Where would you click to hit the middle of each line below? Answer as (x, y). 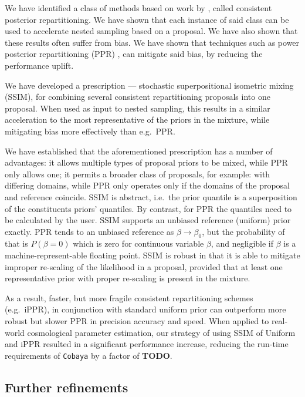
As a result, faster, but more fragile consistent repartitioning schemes (129, 297)
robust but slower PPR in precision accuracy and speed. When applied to (137, 321)
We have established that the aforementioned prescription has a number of (139, 151)
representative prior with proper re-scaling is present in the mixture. (128, 278)
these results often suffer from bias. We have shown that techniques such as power (152, 42)
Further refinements (67, 387)
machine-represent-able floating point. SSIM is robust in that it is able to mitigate (152, 255)
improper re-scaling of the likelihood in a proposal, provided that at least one (144, 266)
